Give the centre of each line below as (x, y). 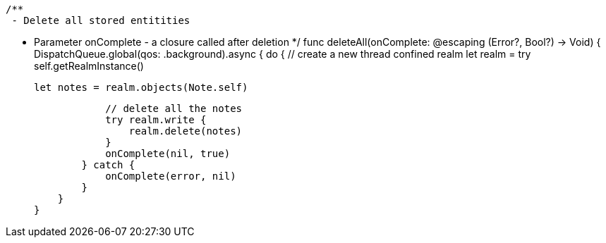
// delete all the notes (174, 108)
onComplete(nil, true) (168, 154)
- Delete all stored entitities (101, 20)
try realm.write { (156, 120)
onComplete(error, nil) (171, 176)
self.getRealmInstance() (89, 66)
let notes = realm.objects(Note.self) (141, 87)
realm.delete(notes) (186, 131)
